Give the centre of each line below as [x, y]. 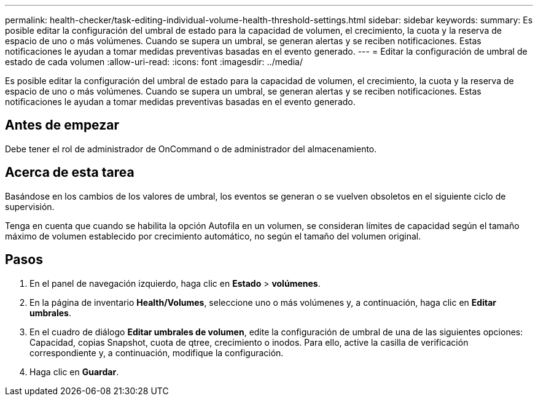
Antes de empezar [62, 125]
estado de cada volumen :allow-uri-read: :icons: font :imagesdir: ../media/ [154, 62]
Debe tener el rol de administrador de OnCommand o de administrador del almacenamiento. [191, 149]
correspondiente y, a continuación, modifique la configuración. [157, 352]
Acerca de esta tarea [70, 173]
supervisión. [30, 206]
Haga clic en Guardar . [74, 372]
